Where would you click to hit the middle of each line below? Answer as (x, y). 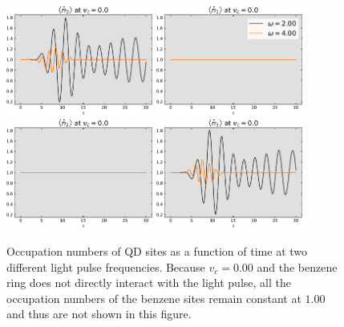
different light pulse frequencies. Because (106, 266)
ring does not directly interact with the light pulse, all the (149, 283)
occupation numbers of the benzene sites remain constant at (154, 298)
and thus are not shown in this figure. (99, 314)
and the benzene (297, 266)
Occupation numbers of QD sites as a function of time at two (157, 250)
